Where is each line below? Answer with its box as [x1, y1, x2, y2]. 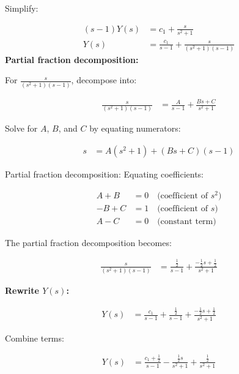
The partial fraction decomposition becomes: [5, 236, 172, 249]
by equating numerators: [89, 122, 181, 135]
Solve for [5, 122, 38, 135]
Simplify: [5, 2, 39, 14]
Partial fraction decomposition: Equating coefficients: [5, 168, 204, 181]
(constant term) [157, 217, 216, 226]
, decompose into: [71, 73, 137, 86]
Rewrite [5, 284, 39, 297]
